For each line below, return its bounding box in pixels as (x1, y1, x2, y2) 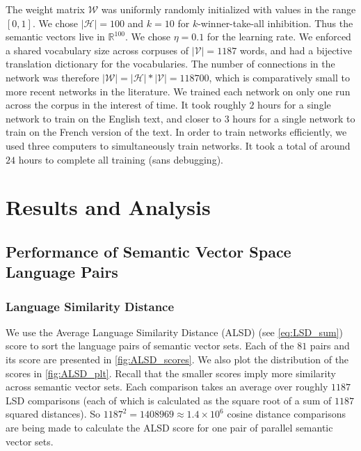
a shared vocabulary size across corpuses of (6, 42, 189, 57)
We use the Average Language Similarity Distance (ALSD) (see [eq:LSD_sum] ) (6, 324, 343, 339)
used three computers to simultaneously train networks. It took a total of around (6, 138, 351, 152)
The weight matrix (6, 2, 85, 16)
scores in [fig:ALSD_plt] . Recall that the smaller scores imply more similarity (6, 365, 336, 380)
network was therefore (6, 70, 99, 84)
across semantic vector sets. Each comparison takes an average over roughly (6, 379, 328, 394)
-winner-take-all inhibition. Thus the (198, 15, 353, 30)
